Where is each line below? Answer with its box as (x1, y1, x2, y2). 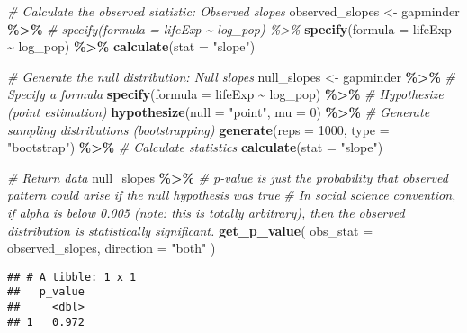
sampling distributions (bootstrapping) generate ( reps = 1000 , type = (7, 120, 390, 139)
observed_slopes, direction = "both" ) (7, 238, 216, 257)
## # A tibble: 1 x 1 (7, 270, 137, 283)
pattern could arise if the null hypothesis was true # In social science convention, (7, 185, 456, 204)
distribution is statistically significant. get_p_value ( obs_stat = (7, 220, 373, 239)
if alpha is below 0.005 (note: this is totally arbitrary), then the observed (7, 202, 405, 221)
